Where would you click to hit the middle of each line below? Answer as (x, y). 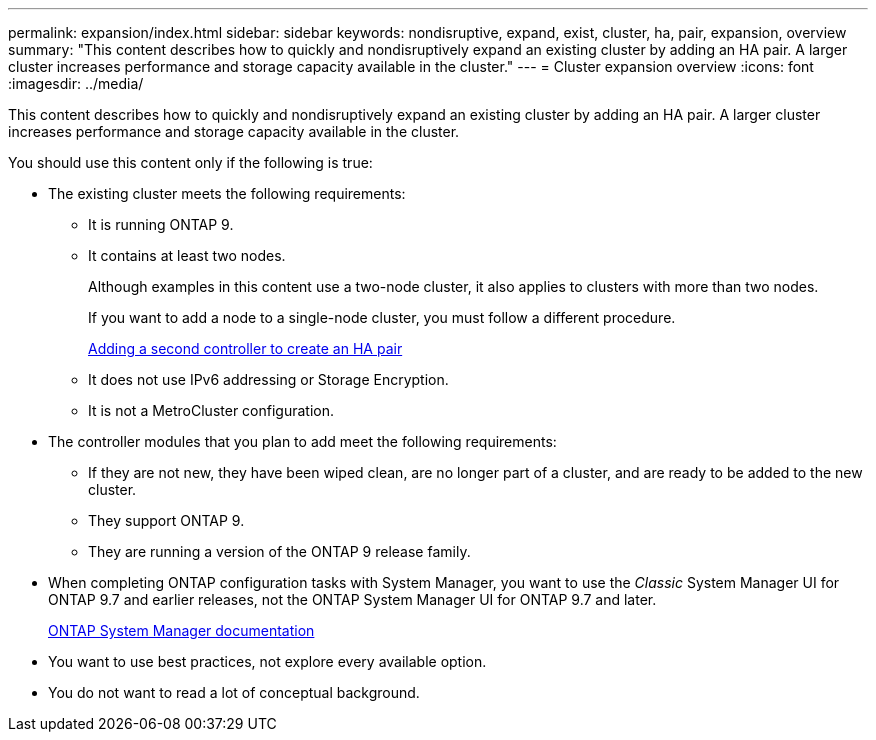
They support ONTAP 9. (166, 520)
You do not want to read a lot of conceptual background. (234, 692)
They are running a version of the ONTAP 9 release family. (279, 551)
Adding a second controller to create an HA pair (245, 348)
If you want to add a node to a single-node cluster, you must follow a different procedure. (382, 317)
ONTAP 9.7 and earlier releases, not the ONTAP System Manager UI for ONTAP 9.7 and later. (352, 599)
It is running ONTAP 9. (161, 224)
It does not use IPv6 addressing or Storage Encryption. (268, 379)
